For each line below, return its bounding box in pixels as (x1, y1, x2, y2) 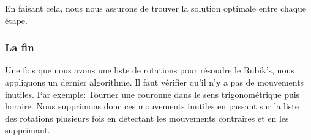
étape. (5, 13, 28, 26)
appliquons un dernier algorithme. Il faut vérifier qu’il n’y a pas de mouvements (5, 76, 304, 88)
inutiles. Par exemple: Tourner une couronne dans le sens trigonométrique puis (5, 87, 300, 100)
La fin (5, 40, 34, 55)
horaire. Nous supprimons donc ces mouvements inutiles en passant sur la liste (5, 100, 299, 112)
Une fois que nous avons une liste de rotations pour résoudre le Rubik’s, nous (5, 64, 294, 76)
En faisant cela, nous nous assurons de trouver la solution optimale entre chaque (5, 2, 307, 14)
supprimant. (5, 123, 50, 136)
